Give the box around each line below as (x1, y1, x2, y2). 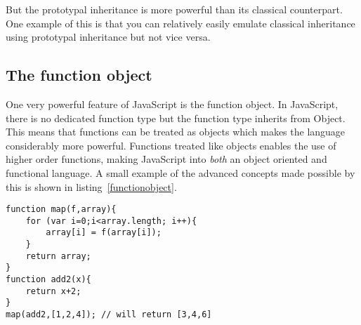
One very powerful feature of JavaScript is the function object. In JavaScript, (6, 96, 339, 111)
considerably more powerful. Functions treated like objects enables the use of (6, 138, 336, 152)
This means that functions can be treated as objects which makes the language (6, 124, 346, 139)
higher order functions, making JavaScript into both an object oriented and (6, 152, 327, 166)
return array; (25, 251, 91, 261)
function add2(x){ (6, 274, 91, 285)
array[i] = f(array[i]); (46, 227, 162, 238)
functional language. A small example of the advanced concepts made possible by (6, 165, 355, 180)
